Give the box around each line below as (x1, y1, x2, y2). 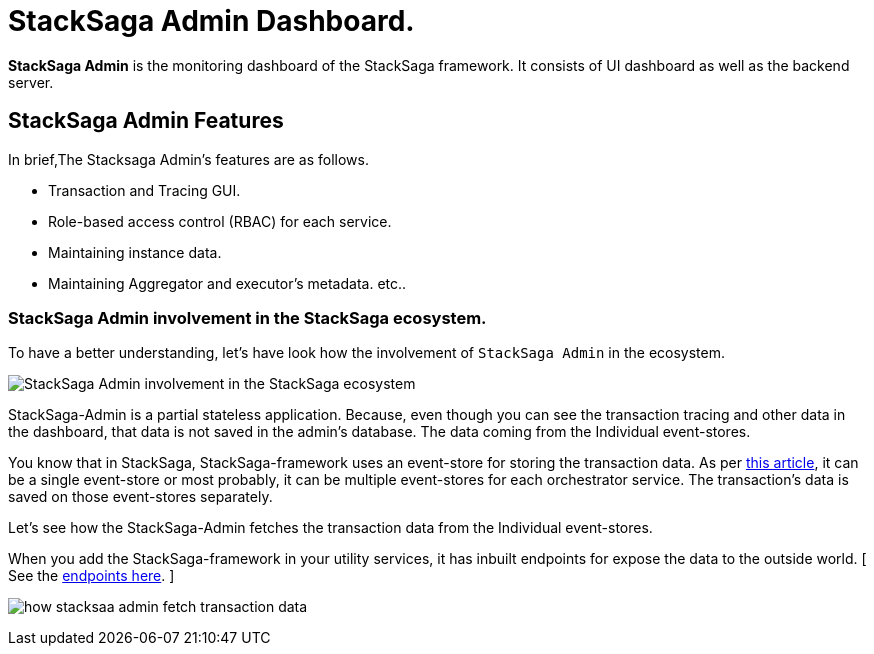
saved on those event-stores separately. (8, 488, 273, 506)
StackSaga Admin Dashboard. (8, 4, 415, 38)
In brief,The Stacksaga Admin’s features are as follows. (8, 150, 369, 168)
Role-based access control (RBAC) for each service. (48, 212, 392, 230)
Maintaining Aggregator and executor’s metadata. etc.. (48, 274, 407, 292)
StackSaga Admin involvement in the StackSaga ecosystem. (8, 307, 487, 328)
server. (8, 73, 54, 91)
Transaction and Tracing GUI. (48, 181, 241, 199)
